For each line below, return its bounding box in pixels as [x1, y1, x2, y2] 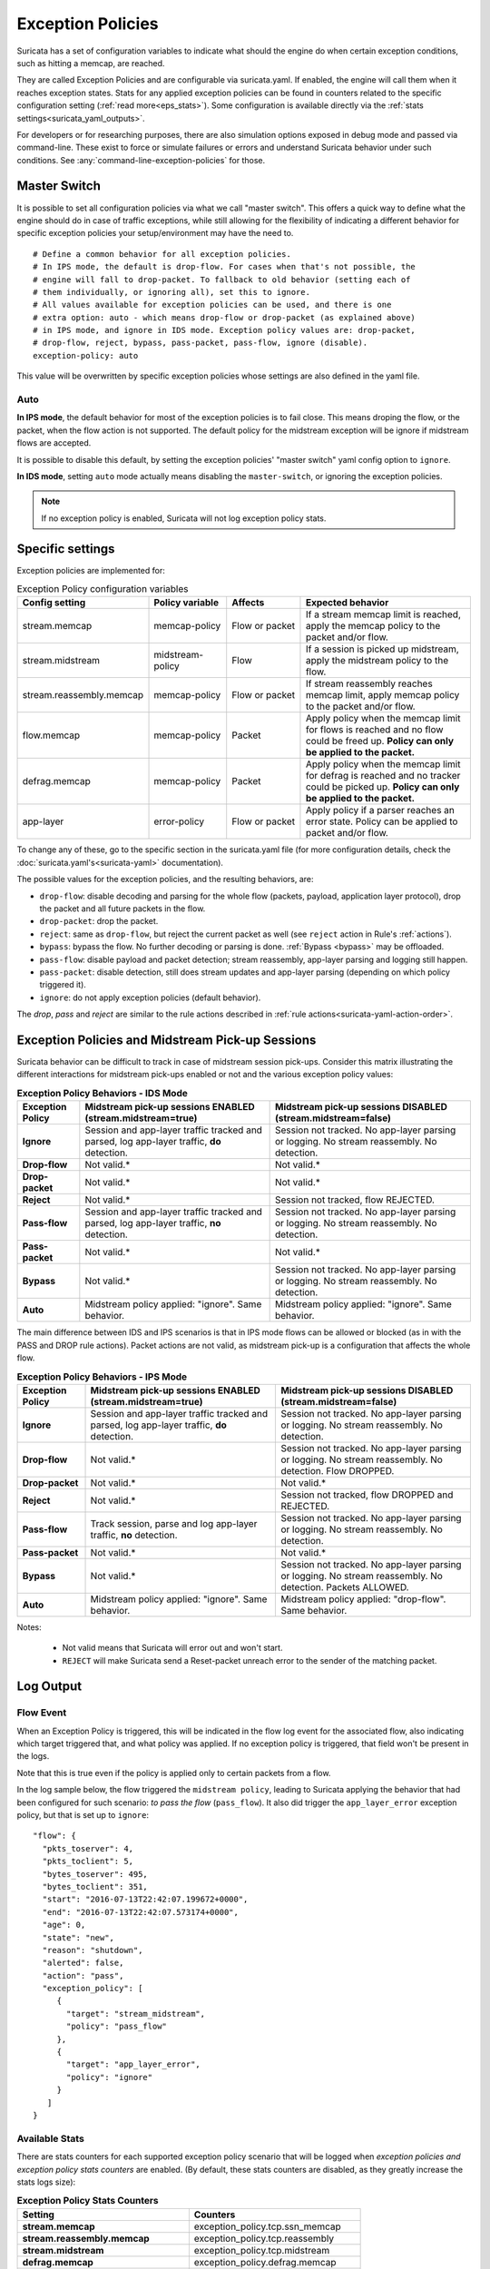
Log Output [16, 1679, 82, 1694]
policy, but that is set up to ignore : [16, 1810, 150, 1820]
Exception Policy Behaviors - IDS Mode [16, 1086, 188, 1099]
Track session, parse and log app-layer [90, 1517, 258, 1529]
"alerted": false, [42, 1958, 124, 1969]
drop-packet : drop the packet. [39, 916, 159, 927]
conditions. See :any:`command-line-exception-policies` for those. [16, 154, 266, 165]
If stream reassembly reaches [305, 677, 433, 690]
